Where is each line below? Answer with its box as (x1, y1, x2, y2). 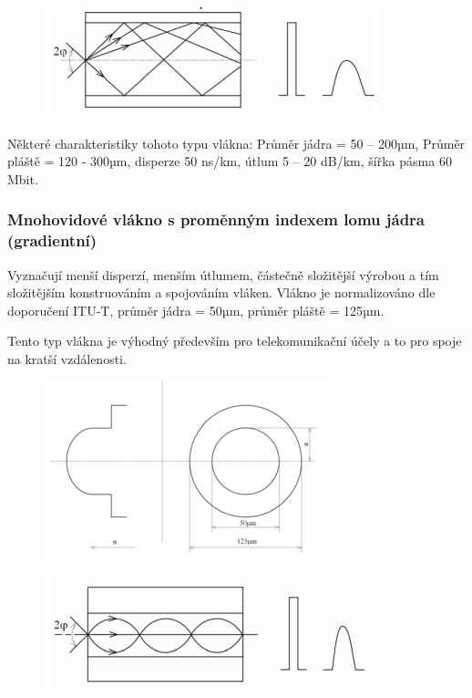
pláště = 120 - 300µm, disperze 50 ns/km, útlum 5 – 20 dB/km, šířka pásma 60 (7, 151, 452, 171)
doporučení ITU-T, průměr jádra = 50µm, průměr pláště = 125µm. (7, 300, 385, 319)
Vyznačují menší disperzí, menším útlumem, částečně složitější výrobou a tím (7, 265, 439, 284)
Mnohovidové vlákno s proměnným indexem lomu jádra (7, 208, 426, 231)
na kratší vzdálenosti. (7, 349, 127, 368)
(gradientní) (7, 229, 97, 252)
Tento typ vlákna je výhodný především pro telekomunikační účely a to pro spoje (7, 331, 462, 350)
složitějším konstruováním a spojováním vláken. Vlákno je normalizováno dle (7, 283, 436, 302)
